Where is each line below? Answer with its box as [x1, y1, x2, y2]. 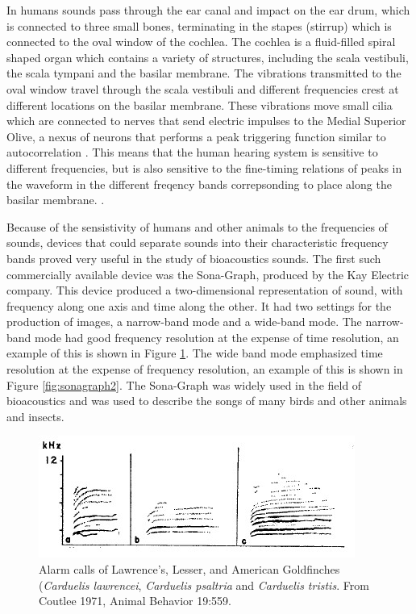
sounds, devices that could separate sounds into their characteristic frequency [6, 234, 389, 251]
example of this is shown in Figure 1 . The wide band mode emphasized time [6, 345, 383, 361]
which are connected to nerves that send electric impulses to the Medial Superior [6, 112, 406, 129]
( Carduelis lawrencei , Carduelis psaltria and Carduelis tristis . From [39, 576, 369, 593]
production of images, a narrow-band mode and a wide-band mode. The [6, 313, 362, 330]
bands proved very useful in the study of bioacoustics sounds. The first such [6, 249, 381, 266]
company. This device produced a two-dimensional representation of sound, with [6, 282, 403, 299]
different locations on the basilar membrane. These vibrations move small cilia [6, 96, 393, 113]
